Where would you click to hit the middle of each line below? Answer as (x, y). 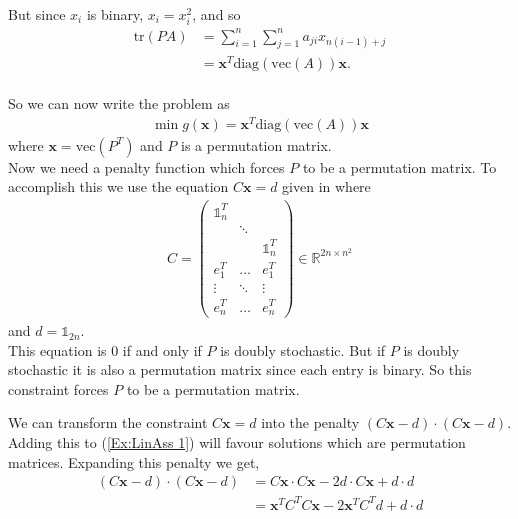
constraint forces (58, 388)
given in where (326, 186)
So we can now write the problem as (119, 103)
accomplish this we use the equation (118, 186)
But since (37, 14)
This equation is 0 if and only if (105, 349)
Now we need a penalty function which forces (146, 166)
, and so (216, 14)
